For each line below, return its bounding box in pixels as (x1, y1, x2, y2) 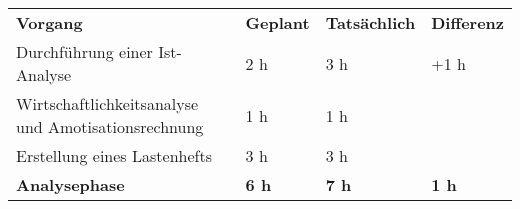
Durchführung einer (16, 40, 153, 63)
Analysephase (16, 173, 125, 196)
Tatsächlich (325, 11, 416, 34)
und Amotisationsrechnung (16, 115, 204, 138)
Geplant (245, 11, 310, 34)
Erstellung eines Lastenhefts (16, 144, 212, 167)
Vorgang (16, 11, 83, 34)
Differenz (431, 11, 504, 34)
